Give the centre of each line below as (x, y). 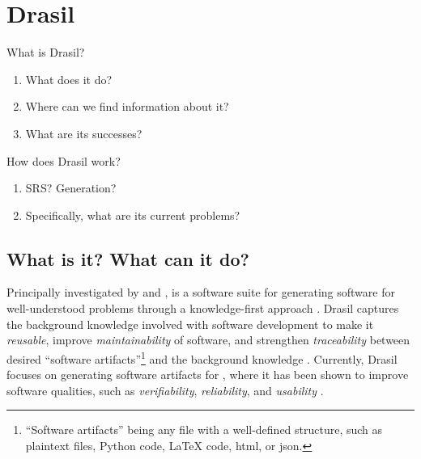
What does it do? (69, 79)
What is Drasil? (46, 52)
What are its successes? (84, 133)
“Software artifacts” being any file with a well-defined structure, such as (204, 430)
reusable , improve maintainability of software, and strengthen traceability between (208, 340)
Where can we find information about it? (127, 106)
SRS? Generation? (71, 188)
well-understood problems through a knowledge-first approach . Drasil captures (203, 308)
